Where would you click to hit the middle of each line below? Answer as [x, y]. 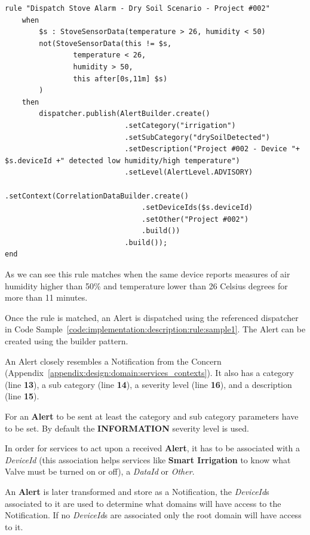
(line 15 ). [22, 396]
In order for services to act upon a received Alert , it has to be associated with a [152, 448]
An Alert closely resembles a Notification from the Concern [113, 361]
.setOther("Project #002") [195, 219]
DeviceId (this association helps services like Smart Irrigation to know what [148, 459]
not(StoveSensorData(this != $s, [105, 43]
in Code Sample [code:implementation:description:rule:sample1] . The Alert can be [155, 329]
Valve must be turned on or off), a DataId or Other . [100, 471]
